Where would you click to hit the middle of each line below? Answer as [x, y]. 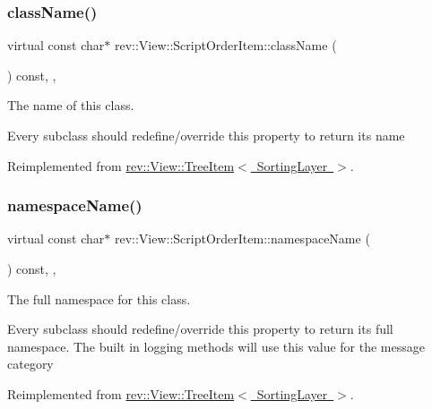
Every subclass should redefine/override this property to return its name [206, 135]
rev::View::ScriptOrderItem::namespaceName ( [242, 239]
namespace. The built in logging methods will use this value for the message [216, 346]
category [30, 364]
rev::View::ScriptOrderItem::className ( [225, 45]
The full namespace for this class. [99, 298]
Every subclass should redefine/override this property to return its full [200, 329]
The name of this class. [71, 105]
